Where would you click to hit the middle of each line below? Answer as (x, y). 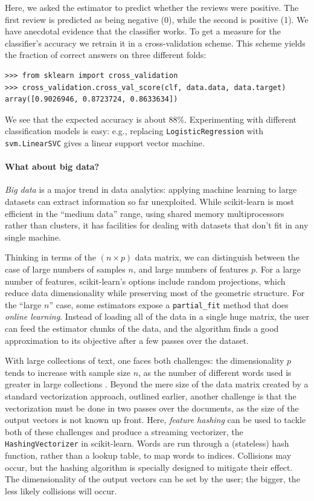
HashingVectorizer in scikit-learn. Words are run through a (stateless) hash (147, 443)
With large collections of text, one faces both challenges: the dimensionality (145, 360)
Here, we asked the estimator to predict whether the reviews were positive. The (152, 7)
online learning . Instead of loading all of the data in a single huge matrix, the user (157, 316)
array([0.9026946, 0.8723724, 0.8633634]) (91, 99)
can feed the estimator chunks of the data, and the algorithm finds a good (142, 328)
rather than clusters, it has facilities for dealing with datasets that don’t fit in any (157, 225)
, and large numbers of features (191, 269)
